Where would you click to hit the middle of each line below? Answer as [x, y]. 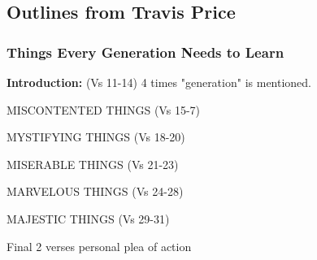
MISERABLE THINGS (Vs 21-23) [93, 164]
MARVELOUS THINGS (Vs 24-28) [95, 191]
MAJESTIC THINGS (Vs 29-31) [88, 218]
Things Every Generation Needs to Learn [145, 52]
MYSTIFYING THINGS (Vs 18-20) [96, 137]
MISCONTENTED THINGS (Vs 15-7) [103, 109]
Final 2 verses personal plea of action [99, 246]
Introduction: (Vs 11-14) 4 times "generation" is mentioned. [159, 82]
